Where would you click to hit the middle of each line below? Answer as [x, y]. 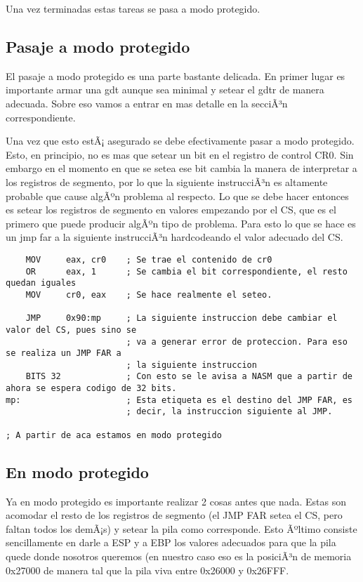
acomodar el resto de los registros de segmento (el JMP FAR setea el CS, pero [174, 515]
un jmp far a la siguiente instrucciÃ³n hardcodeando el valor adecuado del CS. [174, 237]
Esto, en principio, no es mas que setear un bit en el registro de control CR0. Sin [180, 154]
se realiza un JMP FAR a [64, 353]
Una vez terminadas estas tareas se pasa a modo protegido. [133, 8]
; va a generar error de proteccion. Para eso [237, 342]
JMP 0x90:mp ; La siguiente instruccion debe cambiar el [181, 318]
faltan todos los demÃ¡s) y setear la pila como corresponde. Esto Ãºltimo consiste [181, 528]
